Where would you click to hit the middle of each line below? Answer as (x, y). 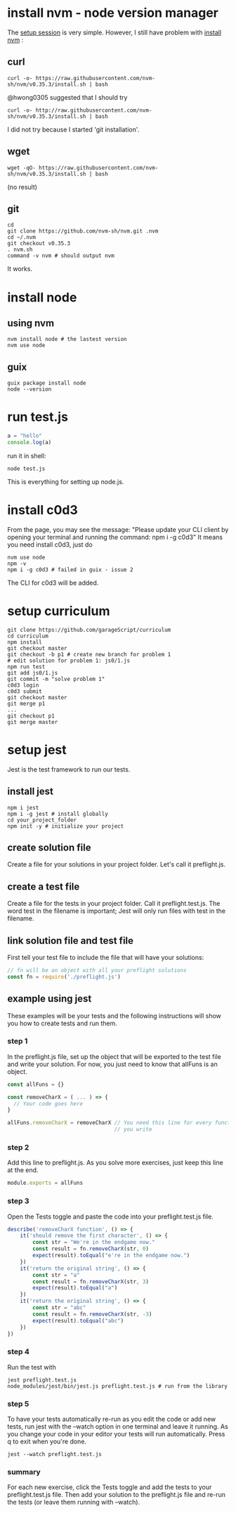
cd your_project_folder (42, 820)
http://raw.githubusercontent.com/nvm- (94, 110)
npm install (25, 642)
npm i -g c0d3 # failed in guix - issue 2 (70, 570)
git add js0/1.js (33, 673)
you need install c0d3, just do (50, 544)
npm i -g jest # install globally (58, 814)
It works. (20, 269)
